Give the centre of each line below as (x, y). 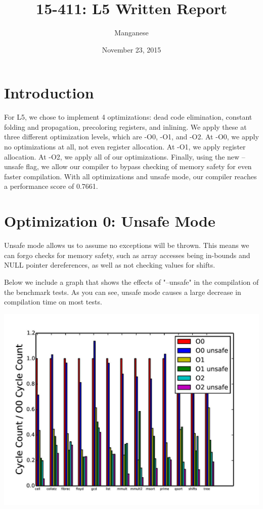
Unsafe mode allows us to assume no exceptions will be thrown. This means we (127, 245)
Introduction (49, 93)
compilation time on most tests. (53, 302)
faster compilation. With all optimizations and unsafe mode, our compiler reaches (130, 176)
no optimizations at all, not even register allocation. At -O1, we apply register (125, 147)
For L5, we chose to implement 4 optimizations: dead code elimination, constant (128, 117)
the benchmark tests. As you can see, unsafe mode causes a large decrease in (123, 292)
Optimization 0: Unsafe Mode (110, 221)
